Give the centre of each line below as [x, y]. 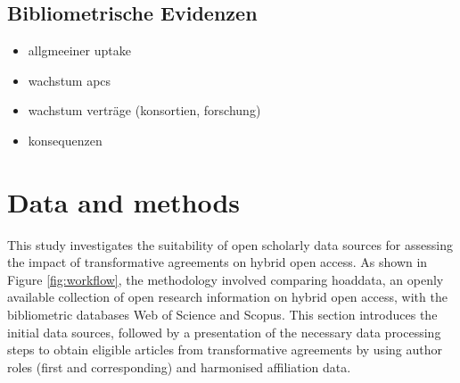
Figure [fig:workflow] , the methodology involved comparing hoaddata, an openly [226, 279]
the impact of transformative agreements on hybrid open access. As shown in [218, 262]
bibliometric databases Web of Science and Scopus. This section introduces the [222, 315]
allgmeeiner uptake [79, 50]
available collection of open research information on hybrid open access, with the [227, 297]
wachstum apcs [70, 80]
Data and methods [123, 201]
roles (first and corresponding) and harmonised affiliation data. [179, 366]
